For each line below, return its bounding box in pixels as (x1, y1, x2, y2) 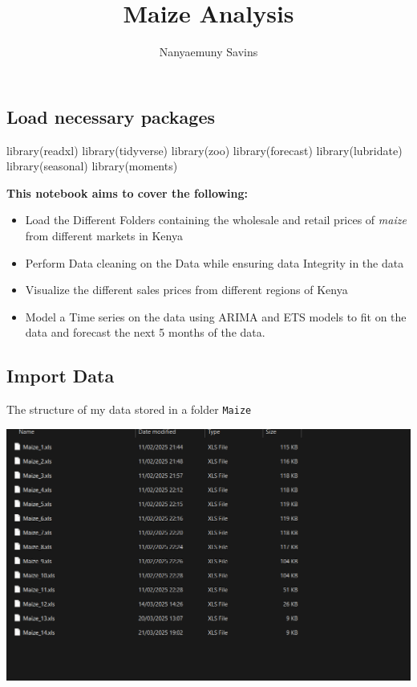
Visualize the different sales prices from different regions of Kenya (25, 281, 348, 298)
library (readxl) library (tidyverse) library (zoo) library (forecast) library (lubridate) (6, 141, 403, 158)
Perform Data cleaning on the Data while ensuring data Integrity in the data (25, 254, 404, 271)
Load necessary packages (6, 104, 216, 129)
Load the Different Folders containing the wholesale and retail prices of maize (25, 211, 407, 228)
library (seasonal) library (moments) (6, 157, 178, 174)
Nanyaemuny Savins (159, 43, 258, 60)
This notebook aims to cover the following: (6, 184, 249, 201)
